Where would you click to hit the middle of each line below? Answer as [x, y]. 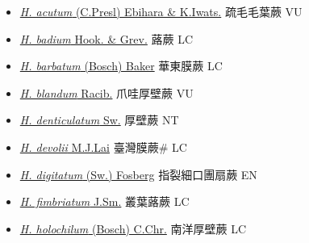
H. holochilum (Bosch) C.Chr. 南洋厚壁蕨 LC [133, 228]
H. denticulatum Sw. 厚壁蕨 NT [99, 120]
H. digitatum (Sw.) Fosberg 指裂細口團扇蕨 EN [138, 174]
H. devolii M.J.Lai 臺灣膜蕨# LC [103, 147]
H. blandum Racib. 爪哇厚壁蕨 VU [106, 92]
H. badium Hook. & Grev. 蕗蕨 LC [106, 38]
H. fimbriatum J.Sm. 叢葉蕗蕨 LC [104, 201]
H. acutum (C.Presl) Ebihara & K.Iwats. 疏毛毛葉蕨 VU [161, 11]
